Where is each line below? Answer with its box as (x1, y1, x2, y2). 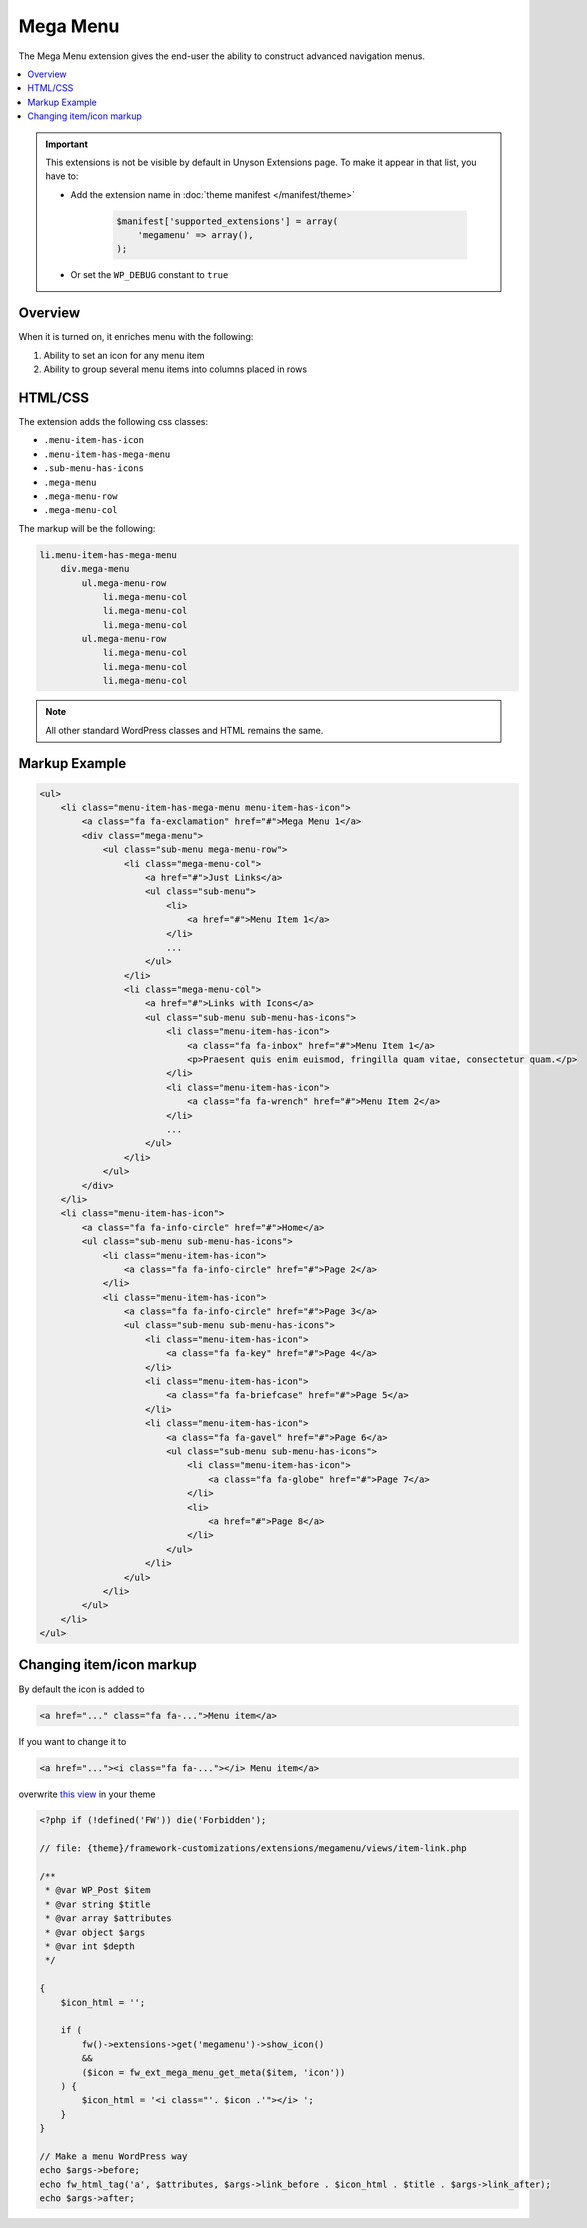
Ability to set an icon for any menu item (43, 349, 205, 361)
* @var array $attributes (45, 1913, 172, 1924)
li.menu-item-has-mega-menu (39, 549, 177, 560)
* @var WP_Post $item (45, 1885, 151, 1896)
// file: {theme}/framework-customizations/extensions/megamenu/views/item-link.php (39, 1843, 467, 1854)
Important (45, 138, 89, 150)
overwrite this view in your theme (18, 1788, 156, 1800)
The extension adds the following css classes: (18, 416, 209, 428)
